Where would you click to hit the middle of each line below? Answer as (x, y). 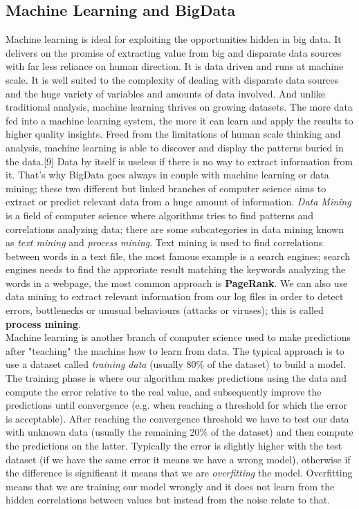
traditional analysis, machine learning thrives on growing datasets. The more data (179, 107)
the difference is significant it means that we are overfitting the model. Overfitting (179, 473)
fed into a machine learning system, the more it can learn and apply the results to (179, 120)
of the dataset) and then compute (282, 432)
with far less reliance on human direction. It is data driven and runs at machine (175, 66)
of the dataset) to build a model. (276, 364)
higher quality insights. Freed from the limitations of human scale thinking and (173, 134)
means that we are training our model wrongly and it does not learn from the (170, 486)
